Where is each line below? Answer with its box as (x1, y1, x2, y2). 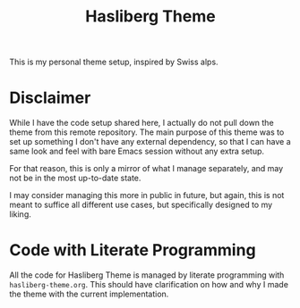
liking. (9, 209, 31, 220)
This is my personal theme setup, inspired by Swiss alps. (9, 56, 219, 68)
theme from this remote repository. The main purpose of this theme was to (9, 127, 285, 137)
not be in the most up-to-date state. (9, 172, 141, 184)
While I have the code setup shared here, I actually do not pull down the (9, 118, 275, 129)
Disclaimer (9, 87, 91, 108)
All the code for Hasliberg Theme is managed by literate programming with (9, 270, 285, 280)
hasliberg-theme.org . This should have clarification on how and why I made (9, 279, 289, 290)
